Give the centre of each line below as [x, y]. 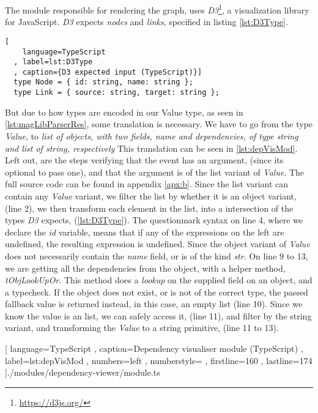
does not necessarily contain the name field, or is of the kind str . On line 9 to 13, [157, 255]
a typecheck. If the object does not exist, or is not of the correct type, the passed [157, 292]
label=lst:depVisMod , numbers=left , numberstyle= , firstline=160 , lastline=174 [159, 360]
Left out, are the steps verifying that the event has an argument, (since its [144, 160]
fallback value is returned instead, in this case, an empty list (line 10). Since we [154, 304]
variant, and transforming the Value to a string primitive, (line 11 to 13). [142, 328]
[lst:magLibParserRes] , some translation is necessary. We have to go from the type [159, 124]
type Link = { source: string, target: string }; [116, 93]
